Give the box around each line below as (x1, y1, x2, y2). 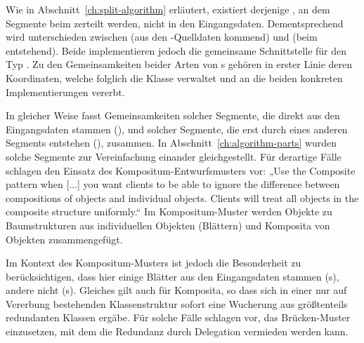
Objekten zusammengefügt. (6, 231, 123, 246)
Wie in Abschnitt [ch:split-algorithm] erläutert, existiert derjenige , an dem (6, 2, 330, 16)
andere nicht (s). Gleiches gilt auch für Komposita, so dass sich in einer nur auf (6, 283, 347, 297)
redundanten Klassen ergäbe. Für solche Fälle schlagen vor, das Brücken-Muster (6, 310, 351, 325)
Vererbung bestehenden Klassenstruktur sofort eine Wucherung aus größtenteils (6, 296, 348, 311)
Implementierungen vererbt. (6, 84, 125, 99)
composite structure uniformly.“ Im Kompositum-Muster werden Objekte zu (6, 204, 332, 219)
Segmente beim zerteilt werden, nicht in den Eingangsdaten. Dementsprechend (6, 15, 344, 30)
